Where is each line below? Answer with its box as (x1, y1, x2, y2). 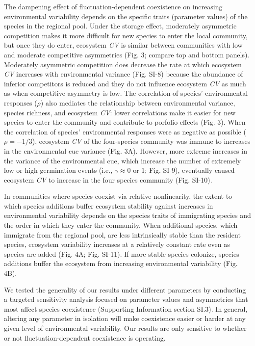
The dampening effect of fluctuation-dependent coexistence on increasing (4, 1, 223, 11)
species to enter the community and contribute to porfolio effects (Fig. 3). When (4, 117, 246, 127)
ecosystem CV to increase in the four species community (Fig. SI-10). (4, 174, 212, 185)
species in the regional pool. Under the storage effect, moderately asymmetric (4, 21, 237, 31)
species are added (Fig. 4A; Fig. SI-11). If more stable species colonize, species (4, 248, 239, 259)
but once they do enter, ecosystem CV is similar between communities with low (4, 40, 243, 50)
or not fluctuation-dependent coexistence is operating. (4, 332, 166, 343)
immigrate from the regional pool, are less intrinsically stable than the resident (4, 229, 241, 240)
